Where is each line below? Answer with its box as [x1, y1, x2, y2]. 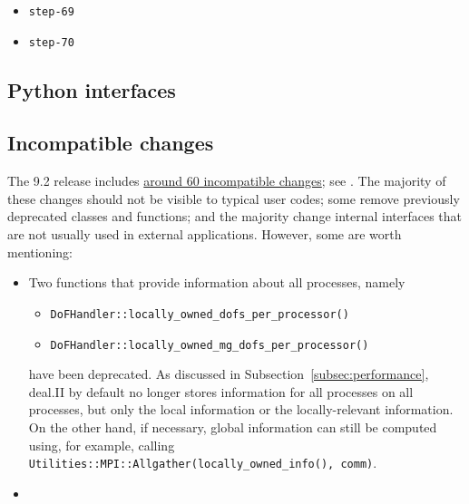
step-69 [28, 5, 74, 18]
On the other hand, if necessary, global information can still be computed [28, 417, 437, 436]
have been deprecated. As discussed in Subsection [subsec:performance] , [28, 364, 429, 383]
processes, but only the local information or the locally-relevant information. [28, 400, 454, 419]
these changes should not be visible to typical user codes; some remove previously [7, 189, 460, 208]
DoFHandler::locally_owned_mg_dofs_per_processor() [50, 338, 369, 352]
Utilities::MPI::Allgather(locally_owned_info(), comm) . [28, 453, 377, 472]
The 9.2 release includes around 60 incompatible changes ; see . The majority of [7, 171, 446, 190]
